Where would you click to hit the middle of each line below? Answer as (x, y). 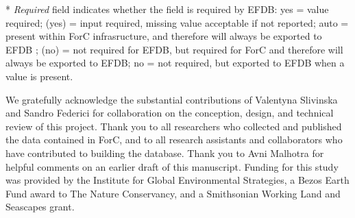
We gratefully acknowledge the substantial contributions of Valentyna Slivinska (172, 99)
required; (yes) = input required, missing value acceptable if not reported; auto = (177, 22)
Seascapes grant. (40, 207)
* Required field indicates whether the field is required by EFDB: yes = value (167, 9)
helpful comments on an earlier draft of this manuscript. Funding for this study (172, 166)
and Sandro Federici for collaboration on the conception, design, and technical (170, 113)
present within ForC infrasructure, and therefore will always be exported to (164, 36)
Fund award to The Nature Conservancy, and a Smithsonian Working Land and (173, 193)
